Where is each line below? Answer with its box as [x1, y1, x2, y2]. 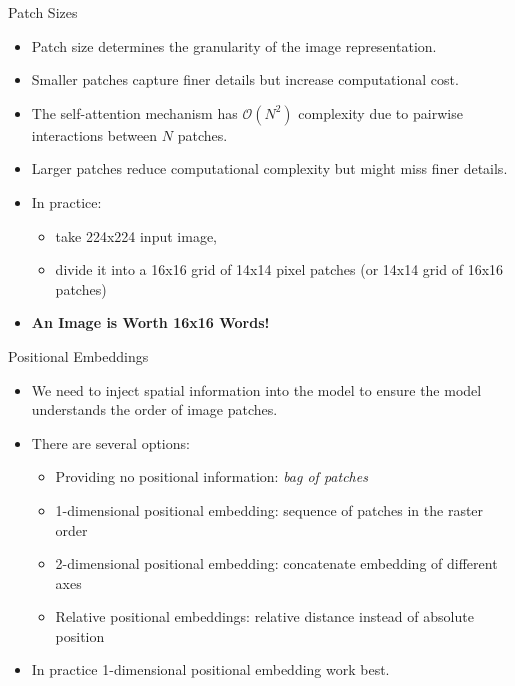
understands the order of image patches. [31, 399, 278, 420]
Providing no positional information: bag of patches [55, 466, 368, 487]
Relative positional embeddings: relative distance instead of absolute [55, 606, 474, 627]
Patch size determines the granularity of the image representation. [31, 35, 437, 56]
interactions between [31, 124, 158, 145]
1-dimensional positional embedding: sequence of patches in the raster [55, 499, 484, 520]
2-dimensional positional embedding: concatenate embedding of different [55, 553, 498, 574]
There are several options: [31, 432, 190, 453]
